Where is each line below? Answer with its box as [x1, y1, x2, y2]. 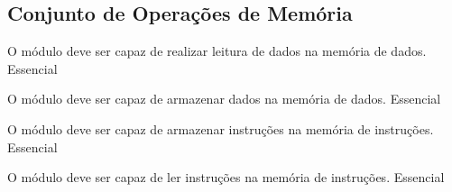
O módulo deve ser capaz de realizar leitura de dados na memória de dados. [7, 41, 427, 60]
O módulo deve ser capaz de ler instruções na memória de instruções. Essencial [7, 168, 445, 187]
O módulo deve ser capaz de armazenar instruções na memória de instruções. [7, 119, 434, 138]
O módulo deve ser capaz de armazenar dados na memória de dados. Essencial [7, 89, 441, 108]
